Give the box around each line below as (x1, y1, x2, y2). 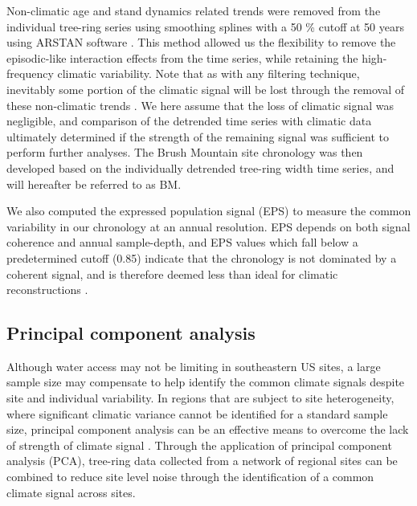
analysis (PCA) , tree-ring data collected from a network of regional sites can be (6, 452, 398, 469)
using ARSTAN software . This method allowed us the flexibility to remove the (6, 34, 396, 51)
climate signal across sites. (6, 484, 136, 500)
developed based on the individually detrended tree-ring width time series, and (6, 159, 395, 176)
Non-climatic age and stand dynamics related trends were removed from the (6, 2, 381, 18)
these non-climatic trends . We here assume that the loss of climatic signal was (6, 96, 395, 113)
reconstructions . (6, 281, 88, 298)
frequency (6, 65, 54, 82)
